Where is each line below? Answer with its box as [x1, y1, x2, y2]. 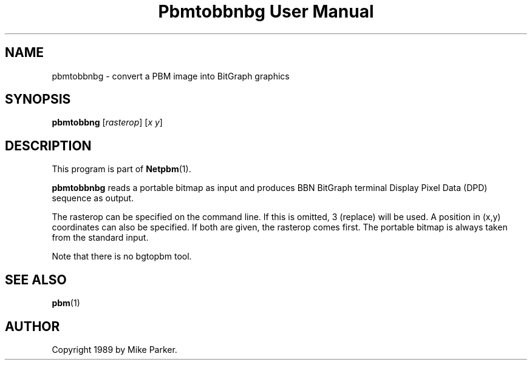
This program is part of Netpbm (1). [52, 164, 191, 175]
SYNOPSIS [5, 92, 71, 107]
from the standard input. [52, 232, 149, 243]
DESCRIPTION [5, 138, 92, 153]
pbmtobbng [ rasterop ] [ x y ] [52, 117, 163, 128]
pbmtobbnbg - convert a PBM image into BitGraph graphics [52, 70, 290, 81]
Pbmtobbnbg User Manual [158, 1, 374, 22]
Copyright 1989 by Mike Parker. [52, 344, 177, 355]
